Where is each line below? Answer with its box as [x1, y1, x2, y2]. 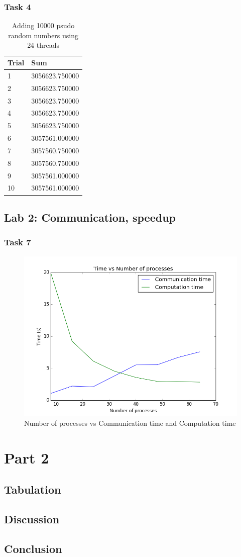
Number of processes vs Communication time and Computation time [24, 418, 236, 428]
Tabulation [4, 482, 61, 497]
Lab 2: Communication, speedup [4, 209, 176, 225]
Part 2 [4, 447, 49, 468]
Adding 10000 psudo [12, 20, 75, 31]
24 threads [27, 40, 60, 50]
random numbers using [8, 30, 79, 40]
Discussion [4, 511, 60, 527]
